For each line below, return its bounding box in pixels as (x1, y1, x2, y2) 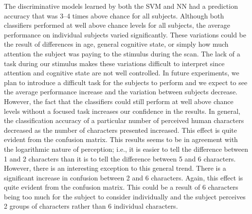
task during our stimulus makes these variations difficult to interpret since (4, 58, 225, 68)
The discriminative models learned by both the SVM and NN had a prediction (4, 1, 238, 11)
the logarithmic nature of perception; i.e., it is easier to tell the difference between (4, 143, 248, 154)
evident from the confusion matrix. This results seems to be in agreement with (4, 134, 238, 144)
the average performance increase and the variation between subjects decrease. (4, 87, 237, 97)
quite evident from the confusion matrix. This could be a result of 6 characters (4, 182, 238, 192)
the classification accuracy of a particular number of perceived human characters (4, 115, 244, 125)
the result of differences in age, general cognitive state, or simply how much (4, 39, 229, 49)
